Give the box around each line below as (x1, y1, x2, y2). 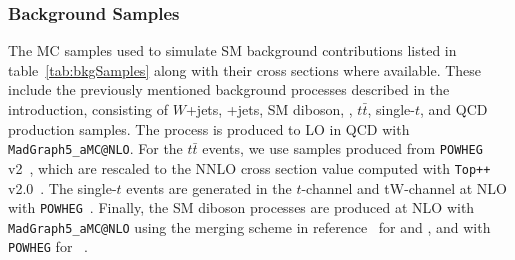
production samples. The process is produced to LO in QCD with (8, 118, 410, 139)
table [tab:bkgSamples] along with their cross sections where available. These (8, 59, 482, 80)
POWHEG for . (8, 236, 88, 257)
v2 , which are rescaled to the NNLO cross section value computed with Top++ (8, 157, 491, 178)
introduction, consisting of (8, 99, 169, 119)
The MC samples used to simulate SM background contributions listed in (8, 40, 457, 61)
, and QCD (420, 99, 488, 119)
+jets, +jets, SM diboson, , (185, 99, 353, 119)
